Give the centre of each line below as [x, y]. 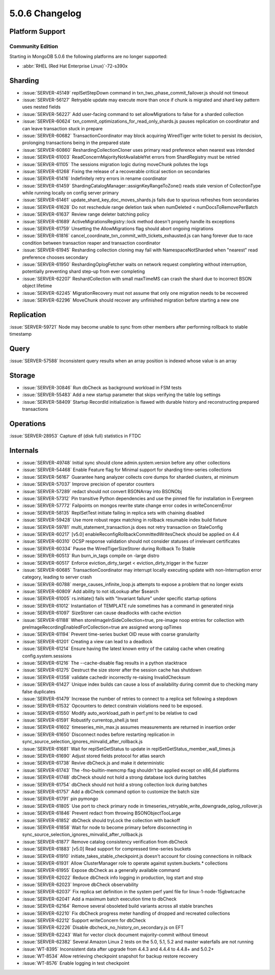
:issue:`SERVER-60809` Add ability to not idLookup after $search [90, 591]
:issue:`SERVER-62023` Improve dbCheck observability [80, 885]
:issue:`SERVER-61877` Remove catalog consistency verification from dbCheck [105, 842]
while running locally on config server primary [71, 193]
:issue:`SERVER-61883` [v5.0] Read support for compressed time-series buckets [106, 849]
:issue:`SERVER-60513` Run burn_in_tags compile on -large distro [91, 556]
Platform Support [37, 31]
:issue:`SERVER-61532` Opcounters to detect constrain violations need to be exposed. [113, 706]
